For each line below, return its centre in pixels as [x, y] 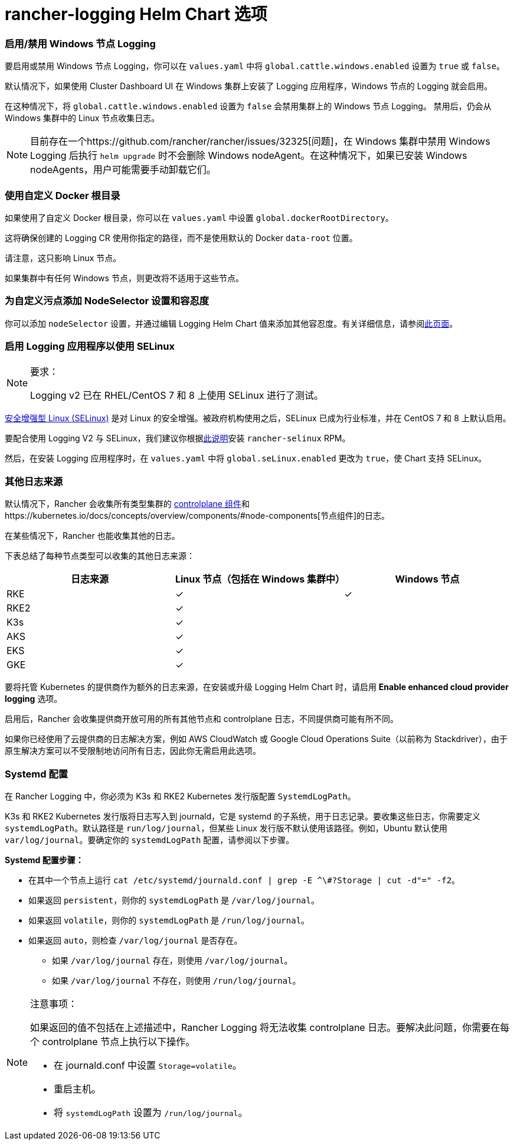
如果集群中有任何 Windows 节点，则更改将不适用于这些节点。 [124, 278]
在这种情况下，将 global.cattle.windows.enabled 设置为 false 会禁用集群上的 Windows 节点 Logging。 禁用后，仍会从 [248, 106]
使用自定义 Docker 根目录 [63, 195]
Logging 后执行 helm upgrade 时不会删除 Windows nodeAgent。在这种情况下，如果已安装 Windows [249, 156]
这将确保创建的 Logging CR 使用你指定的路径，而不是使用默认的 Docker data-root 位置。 [181, 238]
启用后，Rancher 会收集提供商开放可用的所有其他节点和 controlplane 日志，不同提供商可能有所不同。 [202, 719]
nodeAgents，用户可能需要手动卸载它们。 [123, 170]
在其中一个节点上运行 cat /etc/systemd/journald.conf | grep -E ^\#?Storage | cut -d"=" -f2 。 [244, 880]
